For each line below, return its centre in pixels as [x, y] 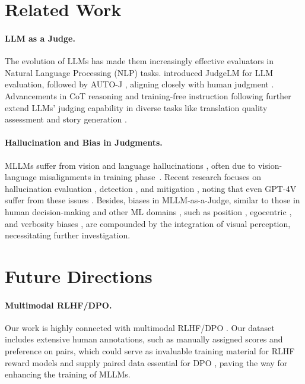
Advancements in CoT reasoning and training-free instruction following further [148, 95]
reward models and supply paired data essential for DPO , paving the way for [146, 362]
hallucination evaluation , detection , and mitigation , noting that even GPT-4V [151, 188]
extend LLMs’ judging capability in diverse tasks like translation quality [136, 107]
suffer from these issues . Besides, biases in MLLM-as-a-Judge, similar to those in [152, 200]
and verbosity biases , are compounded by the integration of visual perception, [148, 223]
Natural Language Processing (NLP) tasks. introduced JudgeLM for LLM [139, 72]
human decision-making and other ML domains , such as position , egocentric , [148, 211]
